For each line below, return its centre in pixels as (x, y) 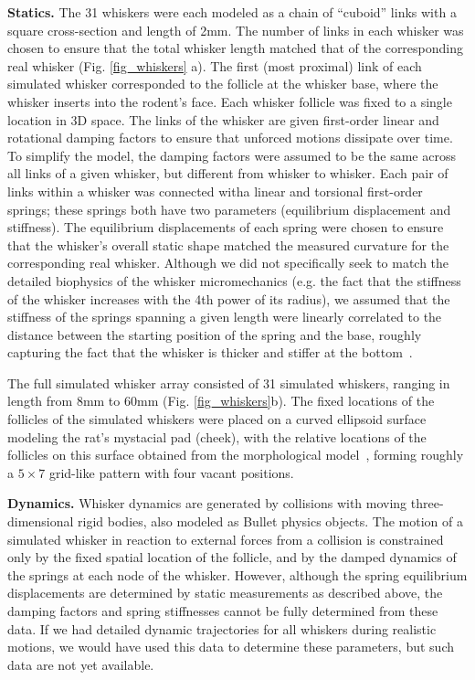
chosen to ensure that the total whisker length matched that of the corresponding (236, 48)
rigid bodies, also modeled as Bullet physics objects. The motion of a (270, 521)
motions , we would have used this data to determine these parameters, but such (231, 647)
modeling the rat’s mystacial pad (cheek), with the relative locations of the (217, 436)
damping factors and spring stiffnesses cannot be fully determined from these (223, 611)
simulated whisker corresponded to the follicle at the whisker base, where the (223, 84)
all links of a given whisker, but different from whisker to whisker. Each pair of (228, 173)
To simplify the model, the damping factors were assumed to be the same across (232, 155)
